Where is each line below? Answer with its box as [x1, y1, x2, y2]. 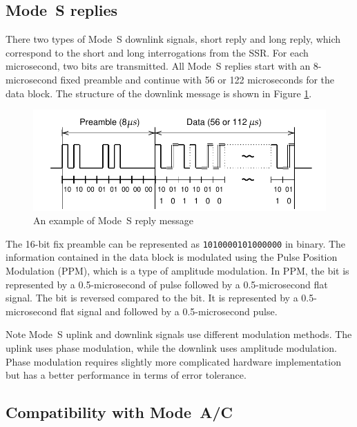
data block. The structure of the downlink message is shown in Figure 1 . [6, 86, 312, 100]
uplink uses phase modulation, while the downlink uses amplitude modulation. [6, 340, 337, 355]
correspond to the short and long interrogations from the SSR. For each [6, 45, 309, 59]
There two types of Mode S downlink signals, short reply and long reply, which [6, 32, 341, 46]
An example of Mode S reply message [33, 213, 193, 228]
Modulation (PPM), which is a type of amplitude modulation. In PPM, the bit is [6, 263, 349, 277]
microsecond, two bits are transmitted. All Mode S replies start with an [6, 59, 311, 73]
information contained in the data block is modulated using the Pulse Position [6, 250, 338, 264]
